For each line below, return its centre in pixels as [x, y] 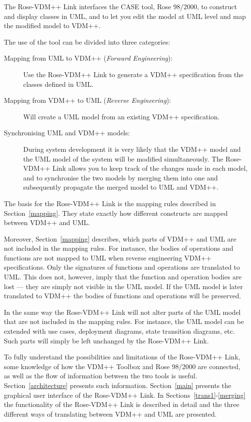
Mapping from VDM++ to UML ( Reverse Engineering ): [88, 100]
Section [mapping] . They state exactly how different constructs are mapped [116, 213]
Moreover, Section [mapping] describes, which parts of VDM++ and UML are [120, 238]
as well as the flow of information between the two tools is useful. [101, 376]
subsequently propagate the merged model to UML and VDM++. [121, 187]
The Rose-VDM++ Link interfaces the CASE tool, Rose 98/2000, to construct [120, 6]
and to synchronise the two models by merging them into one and [121, 177]
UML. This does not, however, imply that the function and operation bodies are [123, 277]
